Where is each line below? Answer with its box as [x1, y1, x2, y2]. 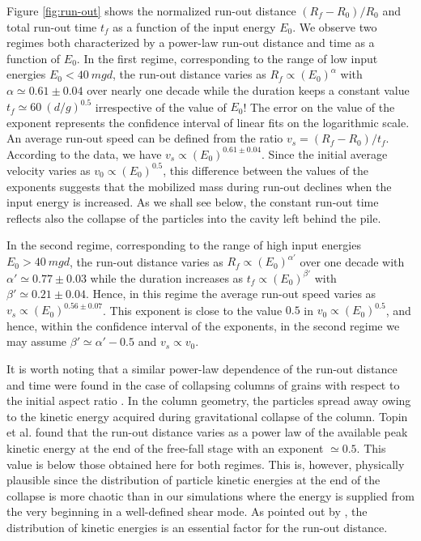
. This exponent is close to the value [103, 301, 283, 318]
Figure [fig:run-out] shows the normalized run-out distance [6, 2, 296, 19]
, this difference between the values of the [163, 161, 368, 178]
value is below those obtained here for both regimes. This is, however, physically [6, 455, 405, 472]
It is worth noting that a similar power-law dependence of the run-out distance [6, 360, 398, 377]
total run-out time [6, 18, 97, 35]
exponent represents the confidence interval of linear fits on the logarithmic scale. [6, 113, 410, 130]
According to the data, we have [6, 145, 162, 162]
